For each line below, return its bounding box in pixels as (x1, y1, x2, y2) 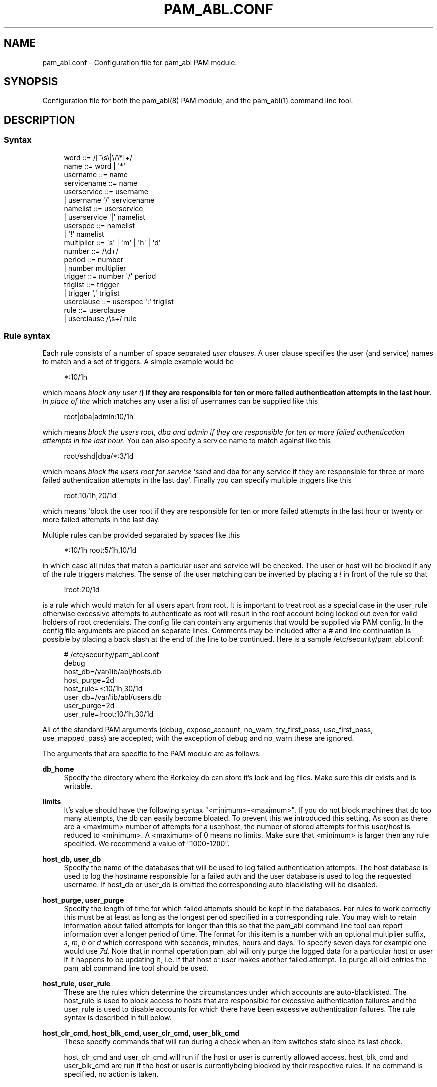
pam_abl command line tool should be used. (64, 964, 209, 973)
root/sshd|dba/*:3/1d (64, 452, 134, 461)
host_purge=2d (64, 676, 114, 685)
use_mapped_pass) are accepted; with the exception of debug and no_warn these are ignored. (42, 734, 354, 743)
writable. (64, 782, 93, 791)
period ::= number (64, 255, 123, 264)
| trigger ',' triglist (64, 288, 120, 297)
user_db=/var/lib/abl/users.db (64, 693, 162, 702)
